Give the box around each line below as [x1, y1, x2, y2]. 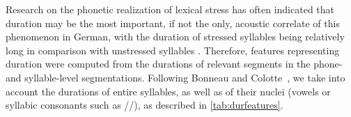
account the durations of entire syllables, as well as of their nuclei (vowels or [6, 84, 331, 98]
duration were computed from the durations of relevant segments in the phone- [6, 56, 343, 71]
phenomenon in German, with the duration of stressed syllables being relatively [6, 29, 345, 44]
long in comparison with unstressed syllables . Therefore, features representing [6, 42, 340, 57]
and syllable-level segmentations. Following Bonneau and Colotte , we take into [6, 70, 345, 84]
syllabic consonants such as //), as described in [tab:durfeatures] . [6, 97, 283, 112]
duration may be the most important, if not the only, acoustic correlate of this [6, 15, 340, 30]
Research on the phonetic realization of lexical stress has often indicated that [6, 2, 335, 16]
